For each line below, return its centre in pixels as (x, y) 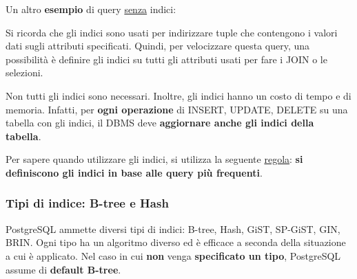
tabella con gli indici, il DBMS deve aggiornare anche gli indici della (160, 123)
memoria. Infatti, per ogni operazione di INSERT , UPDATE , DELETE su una (177, 109)
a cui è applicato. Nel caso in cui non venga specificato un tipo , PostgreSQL (173, 255)
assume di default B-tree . (63, 269)
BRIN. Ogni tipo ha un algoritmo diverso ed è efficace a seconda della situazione (176, 242)
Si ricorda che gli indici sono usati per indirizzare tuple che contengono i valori (172, 32)
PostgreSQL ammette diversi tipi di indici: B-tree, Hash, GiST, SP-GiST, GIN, (173, 228)
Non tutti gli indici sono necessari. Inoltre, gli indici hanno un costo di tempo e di (178, 95)
